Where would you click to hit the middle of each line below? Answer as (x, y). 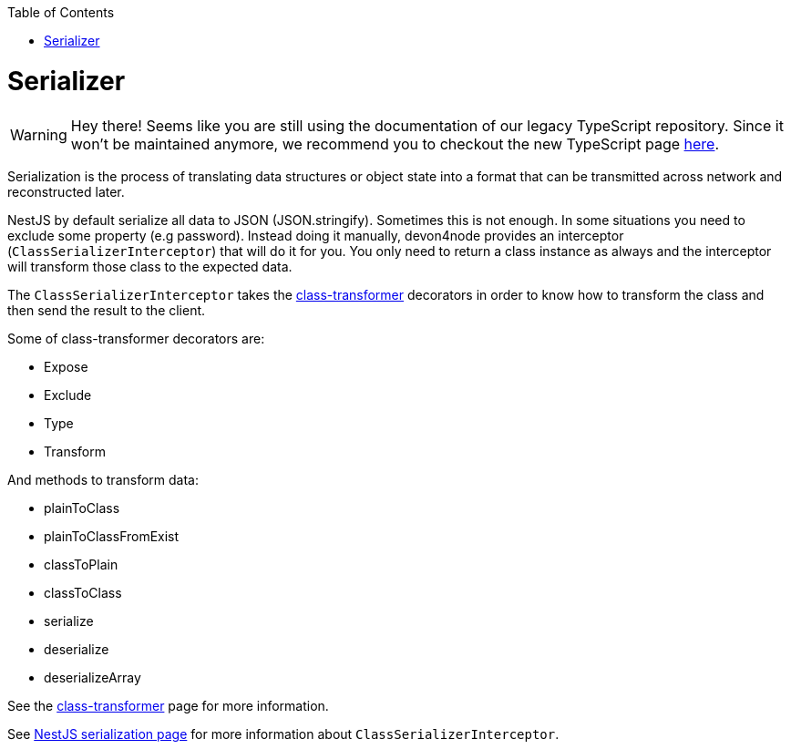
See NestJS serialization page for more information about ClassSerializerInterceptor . (283, 734)
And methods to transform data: (103, 479)
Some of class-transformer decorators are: (136, 338)
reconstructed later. (66, 191)
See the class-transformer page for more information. (168, 705)
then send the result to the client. (107, 310)
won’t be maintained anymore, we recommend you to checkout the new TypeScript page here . (395, 144)
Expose (66, 366)
